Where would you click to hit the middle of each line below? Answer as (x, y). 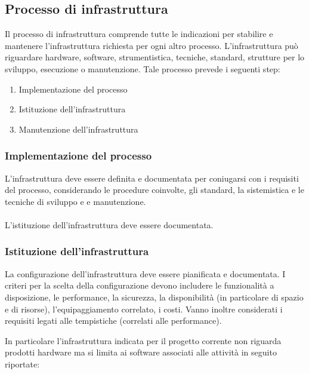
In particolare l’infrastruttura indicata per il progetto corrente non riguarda (143, 340)
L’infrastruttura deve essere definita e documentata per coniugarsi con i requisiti (152, 178)
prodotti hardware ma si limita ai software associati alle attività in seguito (141, 352)
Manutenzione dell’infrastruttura (78, 129)
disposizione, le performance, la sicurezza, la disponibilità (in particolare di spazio (154, 297)
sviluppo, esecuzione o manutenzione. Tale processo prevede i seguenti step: (143, 68)
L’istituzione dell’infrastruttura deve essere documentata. (109, 224)
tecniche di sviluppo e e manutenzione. (75, 201)
